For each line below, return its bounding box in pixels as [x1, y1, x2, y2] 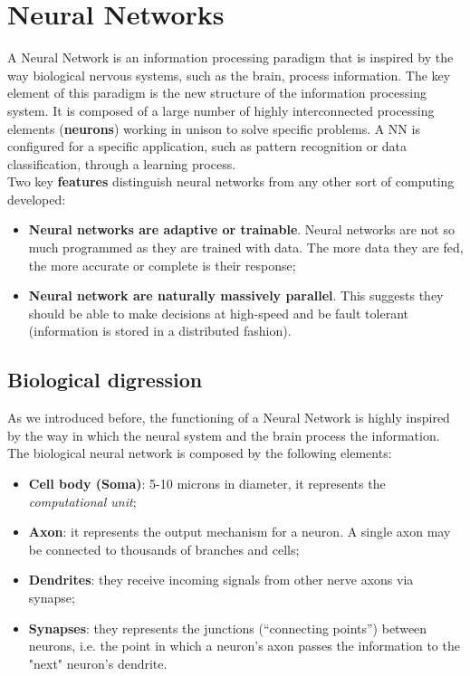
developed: [7, 189, 66, 208]
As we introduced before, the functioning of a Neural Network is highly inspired [7, 408, 450, 427]
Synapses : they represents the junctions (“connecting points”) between [28, 618, 427, 637]
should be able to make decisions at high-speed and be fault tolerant [28, 303, 408, 322]
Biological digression [7, 366, 203, 394]
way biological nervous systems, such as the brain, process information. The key [7, 65, 451, 84]
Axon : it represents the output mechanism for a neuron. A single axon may [28, 522, 451, 541]
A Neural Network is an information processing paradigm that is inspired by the [7, 48, 454, 67]
